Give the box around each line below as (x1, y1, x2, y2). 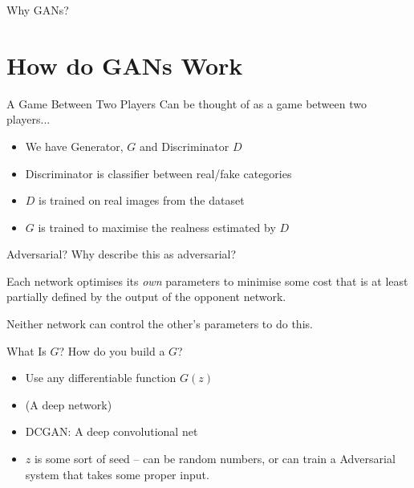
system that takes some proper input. (25, 466, 209, 482)
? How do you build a (59, 342, 165, 359)
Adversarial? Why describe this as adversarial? (6, 246, 237, 262)
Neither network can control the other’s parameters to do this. (6, 315, 313, 332)
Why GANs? (6, 2, 69, 18)
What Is (6, 342, 47, 359)
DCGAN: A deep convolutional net (25, 423, 198, 440)
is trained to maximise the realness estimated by (38, 218, 276, 235)
